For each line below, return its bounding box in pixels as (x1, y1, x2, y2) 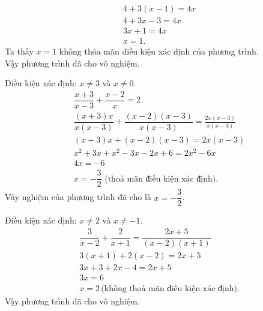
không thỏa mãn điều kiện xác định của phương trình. (59, 45, 259, 58)
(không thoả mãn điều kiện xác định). (101, 285, 240, 294)
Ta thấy (5, 45, 34, 58)
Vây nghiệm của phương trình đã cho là (5, 191, 151, 203)
